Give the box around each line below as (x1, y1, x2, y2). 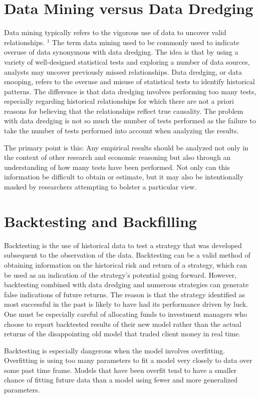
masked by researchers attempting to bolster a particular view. (4, 181, 197, 192)
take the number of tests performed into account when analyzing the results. (4, 125, 239, 136)
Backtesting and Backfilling (4, 211, 197, 231)
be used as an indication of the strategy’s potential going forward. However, (4, 269, 237, 280)
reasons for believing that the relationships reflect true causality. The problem (4, 105, 243, 116)
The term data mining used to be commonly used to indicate (52, 37, 239, 47)
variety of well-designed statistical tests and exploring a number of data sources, (4, 56, 250, 67)
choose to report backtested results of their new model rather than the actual (4, 318, 241, 329)
